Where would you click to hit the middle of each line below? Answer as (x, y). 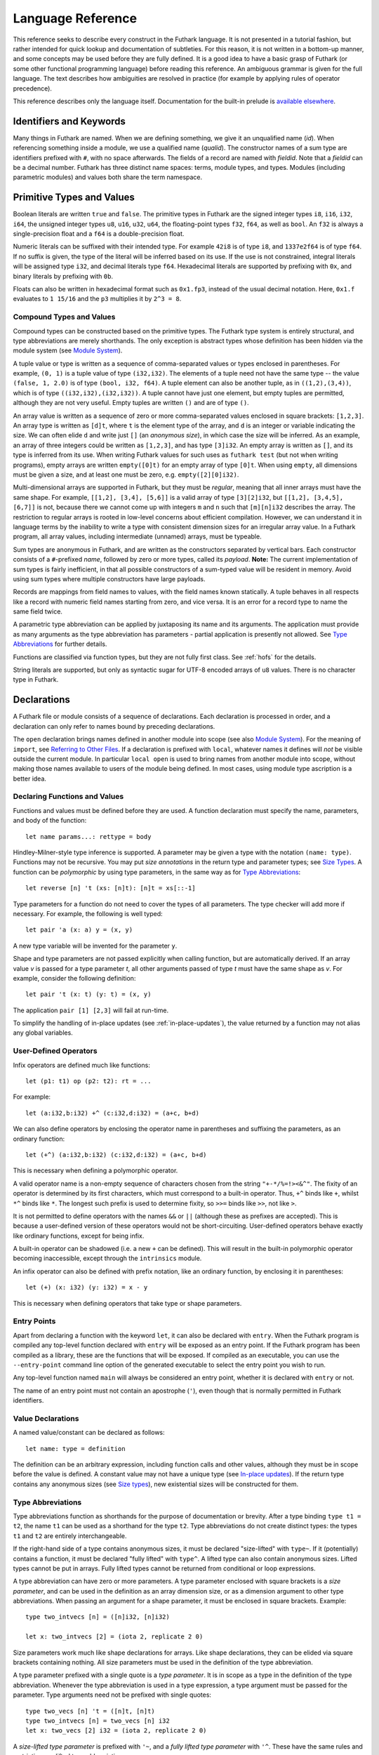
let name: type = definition (75, 1449)
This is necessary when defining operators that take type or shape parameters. (127, 1303)
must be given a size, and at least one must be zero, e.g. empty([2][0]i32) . (126, 475)
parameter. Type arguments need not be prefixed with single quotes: (112, 1695)
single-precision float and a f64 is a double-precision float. (99, 234)
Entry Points (34, 1321)
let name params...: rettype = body (88, 836)
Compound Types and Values (64, 317)
